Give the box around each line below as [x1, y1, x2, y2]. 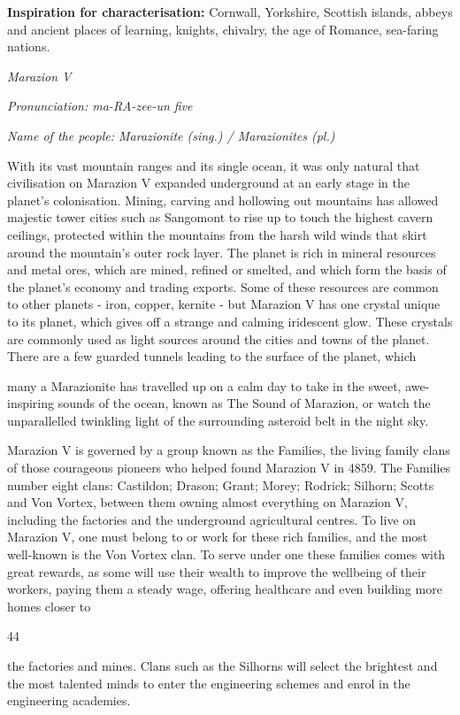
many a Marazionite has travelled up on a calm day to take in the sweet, [7, 376, 402, 395]
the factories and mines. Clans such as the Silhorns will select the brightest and [7, 657, 438, 674]
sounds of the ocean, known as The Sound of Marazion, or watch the [57, 394, 431, 412]
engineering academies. [7, 691, 131, 710]
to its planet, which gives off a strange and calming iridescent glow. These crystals [7, 311, 453, 330]
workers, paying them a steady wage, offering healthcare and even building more [7, 580, 442, 598]
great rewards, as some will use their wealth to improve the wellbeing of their [7, 562, 426, 580]
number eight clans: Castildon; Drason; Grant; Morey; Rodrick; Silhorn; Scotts [7, 475, 434, 494]
